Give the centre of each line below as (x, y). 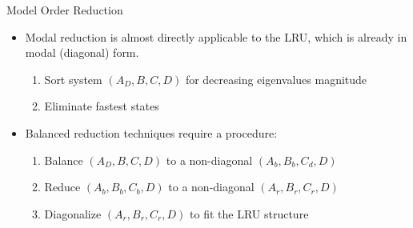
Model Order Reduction (65, 10)
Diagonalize (73, 213)
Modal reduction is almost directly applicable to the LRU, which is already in (216, 36)
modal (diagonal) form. (82, 52)
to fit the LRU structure (249, 213)
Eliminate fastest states (102, 106)
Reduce (62, 187)
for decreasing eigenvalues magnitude (276, 79)
